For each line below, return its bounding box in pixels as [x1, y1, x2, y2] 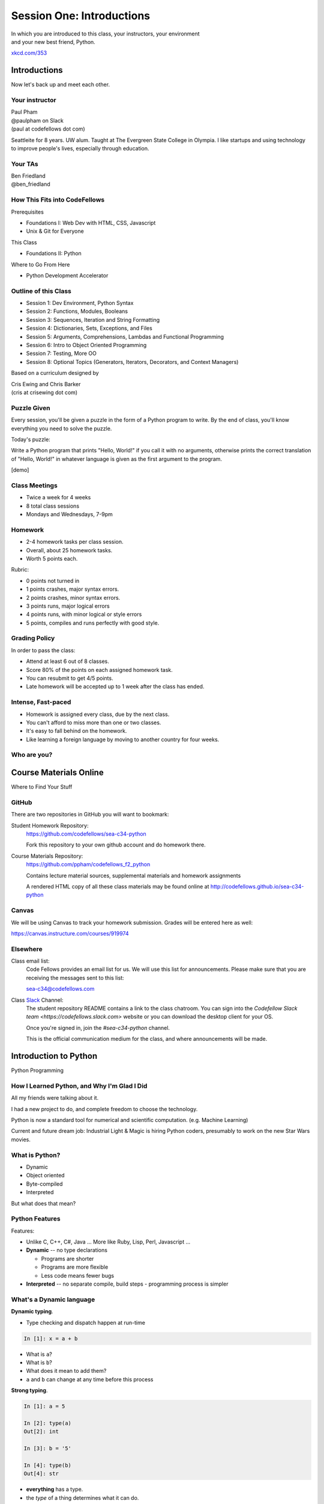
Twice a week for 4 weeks [26, 494, 91, 501]
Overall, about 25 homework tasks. [26, 546, 113, 553]
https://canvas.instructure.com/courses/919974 [11, 929, 129, 937]
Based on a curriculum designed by [11, 369, 99, 377]
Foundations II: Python [26, 250, 82, 257]
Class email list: [11, 957, 50, 965]
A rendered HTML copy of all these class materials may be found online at [26, 883, 209, 890]
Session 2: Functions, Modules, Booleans [26, 307, 128, 315]
